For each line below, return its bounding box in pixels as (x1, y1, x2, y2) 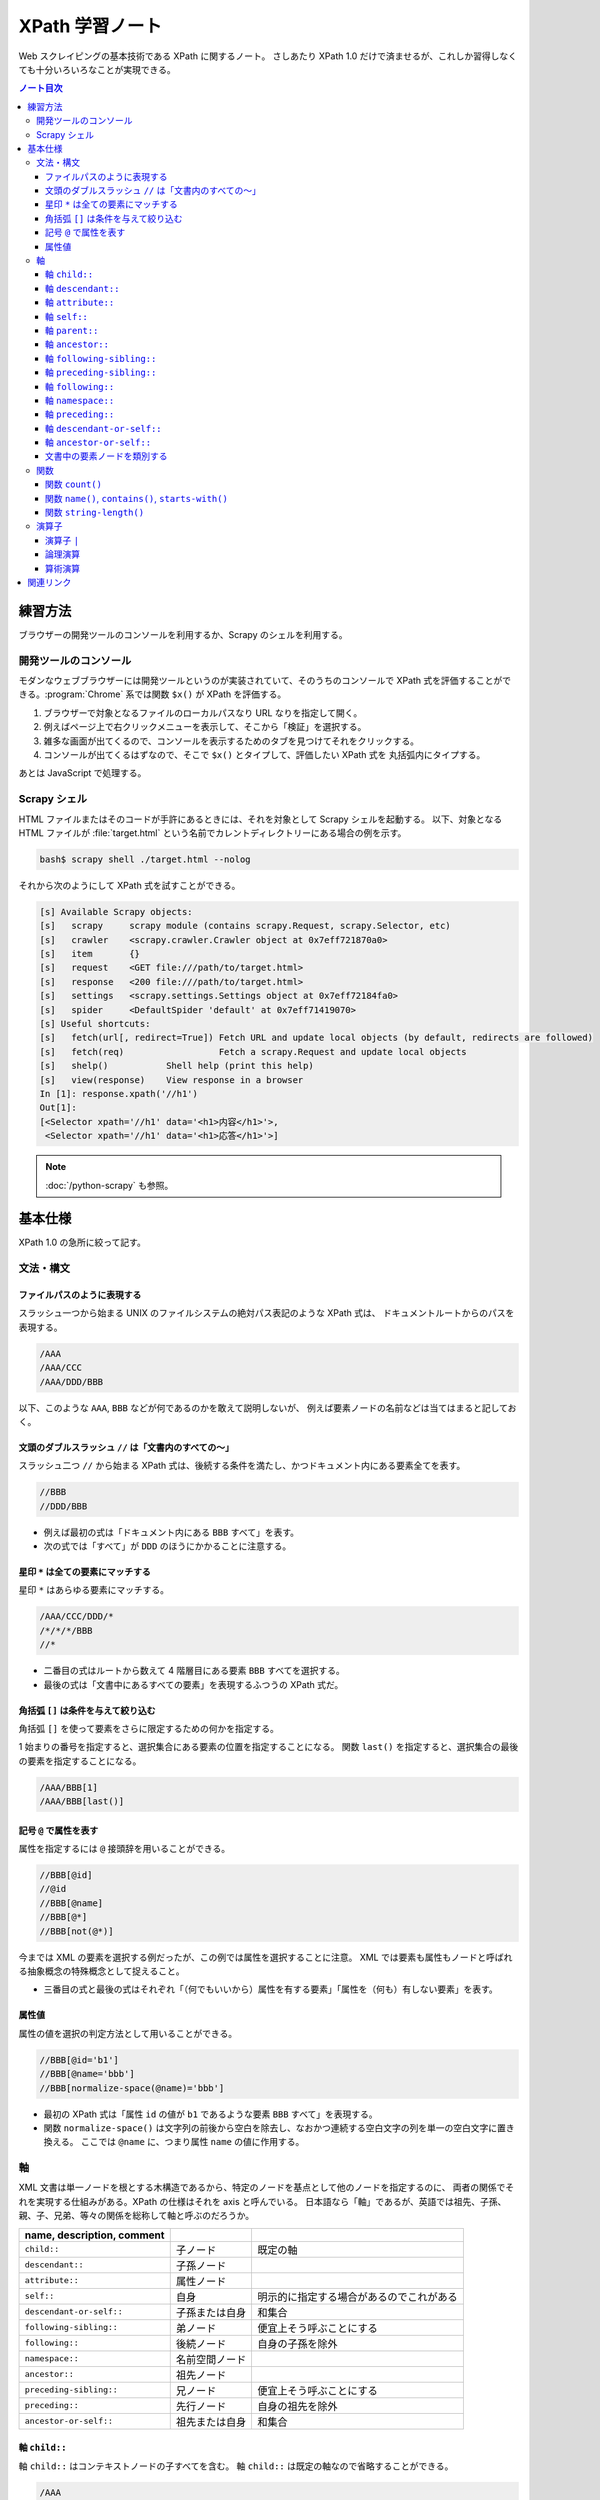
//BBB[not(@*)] (39, 1925, 114, 1937)
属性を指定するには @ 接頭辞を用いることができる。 (18, 1843, 231, 1855)
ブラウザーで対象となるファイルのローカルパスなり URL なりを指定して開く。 (43, 706, 363, 719)
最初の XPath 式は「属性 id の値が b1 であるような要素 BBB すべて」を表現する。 (43, 2108, 379, 2120)
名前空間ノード (175, 2352, 247, 2366)
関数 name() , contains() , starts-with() (45, 492, 229, 504)
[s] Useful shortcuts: (39, 1018, 151, 1029)
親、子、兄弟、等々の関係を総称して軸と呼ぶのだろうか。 (18, 2210, 255, 2222)
